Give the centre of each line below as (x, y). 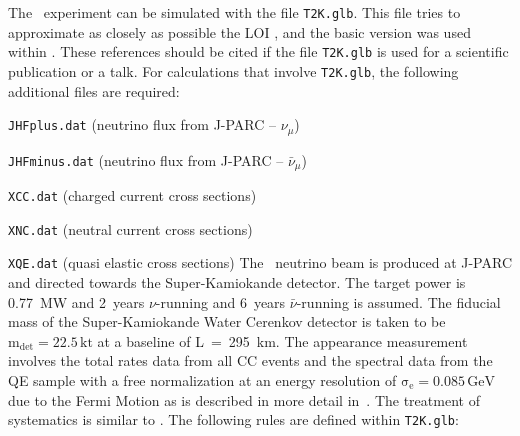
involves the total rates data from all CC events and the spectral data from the (250, 360)
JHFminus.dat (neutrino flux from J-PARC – (146, 159)
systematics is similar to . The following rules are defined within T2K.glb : (233, 419)
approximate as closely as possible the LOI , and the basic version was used (239, 31)
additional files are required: (94, 90)
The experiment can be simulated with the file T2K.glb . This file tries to (234, 12)
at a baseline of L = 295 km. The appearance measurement (282, 340)
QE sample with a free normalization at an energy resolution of (202, 380)
